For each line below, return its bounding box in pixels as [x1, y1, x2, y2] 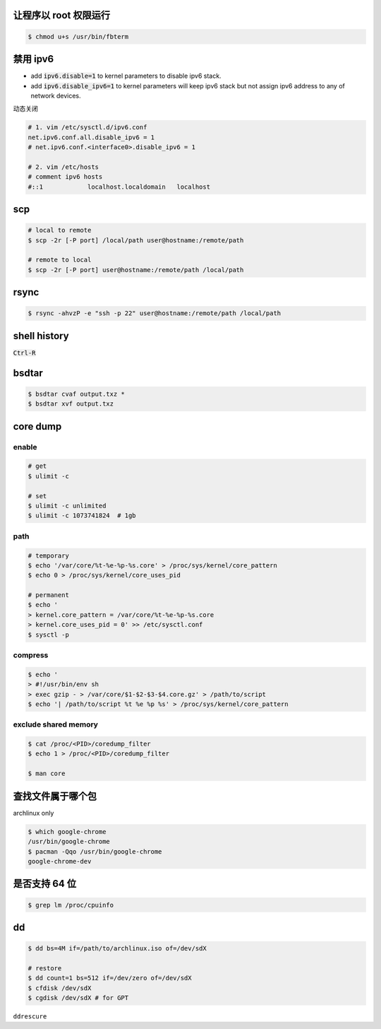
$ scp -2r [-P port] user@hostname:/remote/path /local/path [28, 266, 244, 274]
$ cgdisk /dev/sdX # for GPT [28, 994, 129, 1002]
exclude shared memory [13, 719, 99, 729]
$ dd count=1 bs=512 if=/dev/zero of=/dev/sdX [28, 974, 192, 982]
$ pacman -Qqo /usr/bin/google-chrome [28, 847, 162, 855]
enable [13, 442, 37, 452]
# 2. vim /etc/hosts [28, 163, 99, 171]
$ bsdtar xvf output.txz [28, 400, 114, 408]
